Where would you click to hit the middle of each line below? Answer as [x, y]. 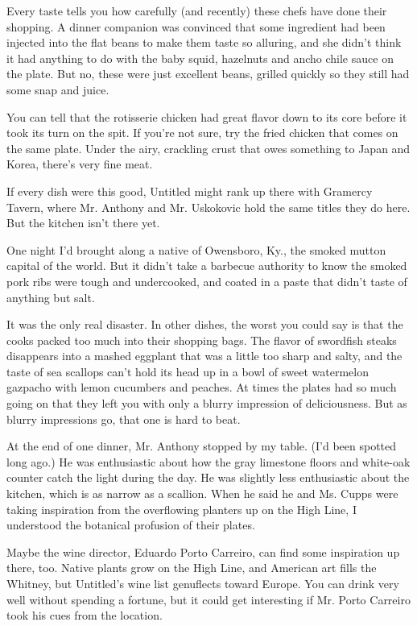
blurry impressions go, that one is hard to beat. [124, 419]
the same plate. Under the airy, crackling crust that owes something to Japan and [208, 148]
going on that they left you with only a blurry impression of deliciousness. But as [207, 403]
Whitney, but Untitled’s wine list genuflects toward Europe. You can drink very [203, 583]
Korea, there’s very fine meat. [80, 164]
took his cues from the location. [85, 615]
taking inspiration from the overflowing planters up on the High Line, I [182, 509]
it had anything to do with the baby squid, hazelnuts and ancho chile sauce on [200, 58]
